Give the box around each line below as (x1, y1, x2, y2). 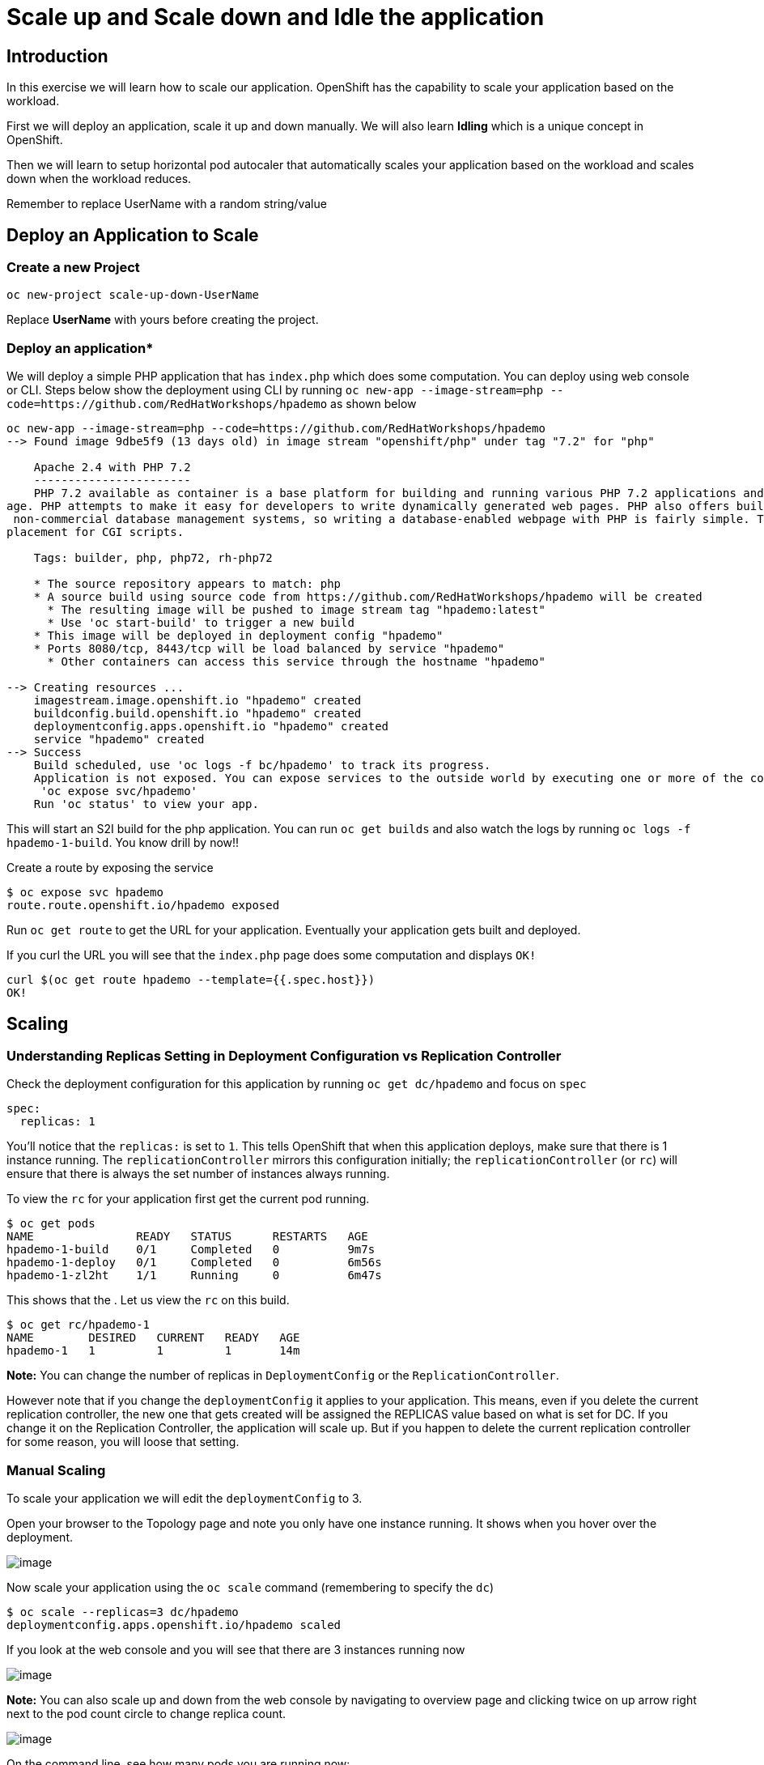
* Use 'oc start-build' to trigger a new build (47, 616, 354, 630)
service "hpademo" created (33, 733, 205, 746)
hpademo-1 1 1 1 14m (6, 1344, 300, 1358)
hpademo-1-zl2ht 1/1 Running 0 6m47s (6, 1269, 382, 1282)
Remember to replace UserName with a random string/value (6, 197, 327, 211)
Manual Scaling (6, 1461, 106, 1478)
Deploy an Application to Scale (6, 224, 259, 245)
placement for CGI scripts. (6, 525, 185, 539)
